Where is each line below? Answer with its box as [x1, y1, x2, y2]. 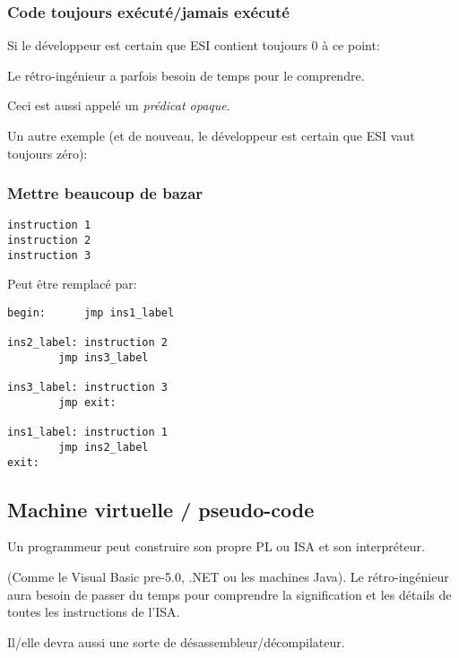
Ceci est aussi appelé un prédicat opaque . [7, 96, 230, 115]
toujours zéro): [7, 143, 88, 162]
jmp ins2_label [58, 440, 149, 454]
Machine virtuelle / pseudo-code [7, 495, 315, 523]
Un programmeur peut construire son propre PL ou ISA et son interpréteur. [7, 537, 425, 556]
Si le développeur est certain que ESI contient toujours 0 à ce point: [7, 36, 380, 55]
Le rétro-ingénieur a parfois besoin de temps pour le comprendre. [7, 65, 365, 84]
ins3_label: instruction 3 [7, 381, 168, 394]
